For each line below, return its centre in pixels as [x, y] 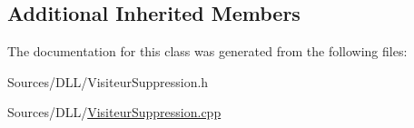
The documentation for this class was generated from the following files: [207, 51]
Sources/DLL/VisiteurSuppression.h [108, 81]
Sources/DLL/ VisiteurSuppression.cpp [114, 112]
